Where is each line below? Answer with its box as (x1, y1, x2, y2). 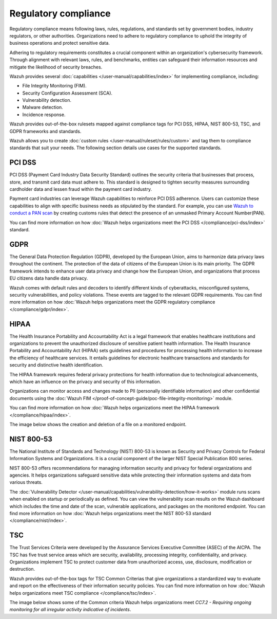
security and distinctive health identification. (9, 362, 104, 368)
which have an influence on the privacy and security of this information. (9, 378, 162, 385)
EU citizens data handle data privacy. (9, 275, 88, 281)
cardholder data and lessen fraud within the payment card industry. (9, 186, 152, 192)
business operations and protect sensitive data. (9, 40, 110, 46)
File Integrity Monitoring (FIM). (22, 83, 87, 89)
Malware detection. (22, 104, 64, 111)
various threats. (9, 479, 43, 485)
